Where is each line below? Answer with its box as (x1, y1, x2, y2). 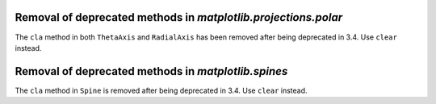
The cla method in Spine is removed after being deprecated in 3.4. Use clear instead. (15, 85, 308, 95)
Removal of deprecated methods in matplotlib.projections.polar (15, 10, 343, 24)
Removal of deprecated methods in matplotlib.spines (15, 64, 288, 78)
